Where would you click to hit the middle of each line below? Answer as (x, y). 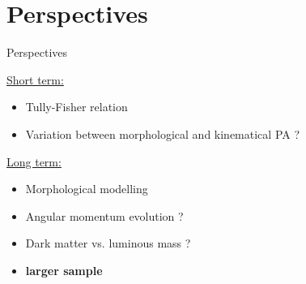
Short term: (35, 79)
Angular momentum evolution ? (104, 215)
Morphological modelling (87, 189)
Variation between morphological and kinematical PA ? (163, 133)
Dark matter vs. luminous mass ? (108, 243)
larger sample (64, 270)
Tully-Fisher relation (76, 107)
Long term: (34, 161)
